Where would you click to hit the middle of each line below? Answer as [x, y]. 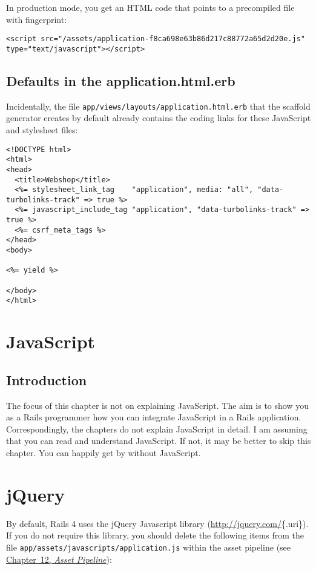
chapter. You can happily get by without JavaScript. [104, 452]
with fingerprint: [37, 19]
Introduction [47, 379]
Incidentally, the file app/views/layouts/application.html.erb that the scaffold [158, 106]
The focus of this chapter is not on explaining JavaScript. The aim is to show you [157, 405]
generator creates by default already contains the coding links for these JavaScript [159, 118]
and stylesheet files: [42, 129]
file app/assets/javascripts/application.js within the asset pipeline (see [149, 547]
